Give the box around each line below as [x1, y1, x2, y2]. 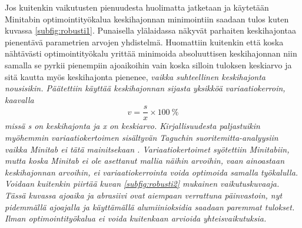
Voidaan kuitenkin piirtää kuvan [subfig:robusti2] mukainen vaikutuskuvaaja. [5, 177, 280, 190]
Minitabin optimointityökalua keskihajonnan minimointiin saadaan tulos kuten [5, 12, 289, 25]
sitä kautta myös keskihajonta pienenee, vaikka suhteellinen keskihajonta [5, 70, 266, 82]
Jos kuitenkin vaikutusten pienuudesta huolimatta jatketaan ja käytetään [5, 1, 269, 13]
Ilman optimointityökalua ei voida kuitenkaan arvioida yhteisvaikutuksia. [5, 212, 267, 224]
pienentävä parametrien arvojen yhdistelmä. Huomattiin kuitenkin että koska [5, 35, 284, 48]
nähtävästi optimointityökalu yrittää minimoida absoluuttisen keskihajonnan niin [5, 47, 297, 60]
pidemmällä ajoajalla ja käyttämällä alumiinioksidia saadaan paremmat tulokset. [5, 200, 295, 213]
